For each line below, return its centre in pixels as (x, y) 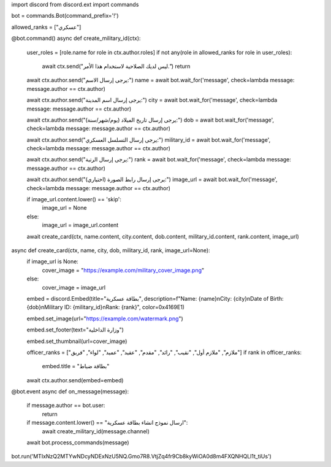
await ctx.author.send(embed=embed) (75, 380)
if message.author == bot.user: (66, 406)
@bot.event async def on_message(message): (70, 392)
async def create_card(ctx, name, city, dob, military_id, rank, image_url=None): (111, 250)
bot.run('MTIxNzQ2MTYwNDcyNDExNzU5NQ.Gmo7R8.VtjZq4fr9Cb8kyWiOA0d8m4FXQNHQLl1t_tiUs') (142, 457)
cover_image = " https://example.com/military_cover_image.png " (123, 270)
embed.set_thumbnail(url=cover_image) (77, 341)
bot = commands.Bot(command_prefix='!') (65, 16)
